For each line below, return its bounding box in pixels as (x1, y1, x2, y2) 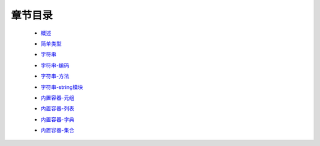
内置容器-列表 (40, 105, 75, 112)
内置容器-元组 (40, 94, 75, 101)
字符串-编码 (40, 62, 69, 69)
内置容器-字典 (40, 115, 75, 123)
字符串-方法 (40, 72, 69, 79)
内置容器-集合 (40, 127, 75, 134)
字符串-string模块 (40, 83, 84, 91)
